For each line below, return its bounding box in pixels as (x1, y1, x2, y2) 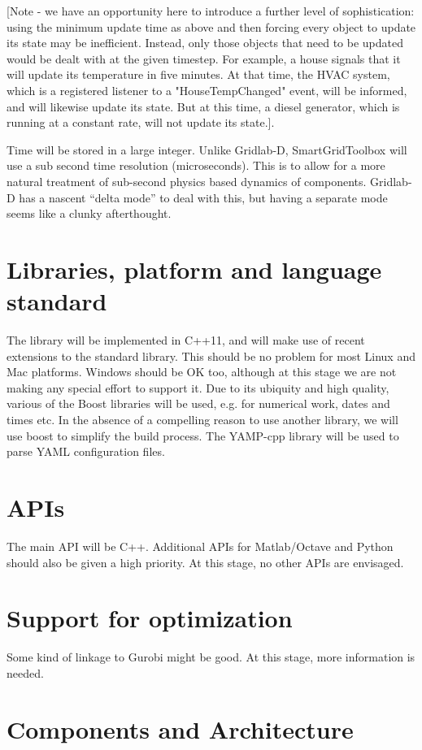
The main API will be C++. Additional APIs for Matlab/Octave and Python (7, 537, 394, 554)
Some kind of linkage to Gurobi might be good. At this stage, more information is (7, 648, 415, 665)
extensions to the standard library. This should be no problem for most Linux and (7, 347, 415, 364)
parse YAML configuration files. (7, 443, 165, 460)
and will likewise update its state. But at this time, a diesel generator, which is (7, 98, 400, 115)
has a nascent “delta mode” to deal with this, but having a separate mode (19, 189, 388, 206)
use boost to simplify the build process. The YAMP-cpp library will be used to (7, 427, 399, 444)
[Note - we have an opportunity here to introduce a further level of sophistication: (7, 2, 415, 19)
